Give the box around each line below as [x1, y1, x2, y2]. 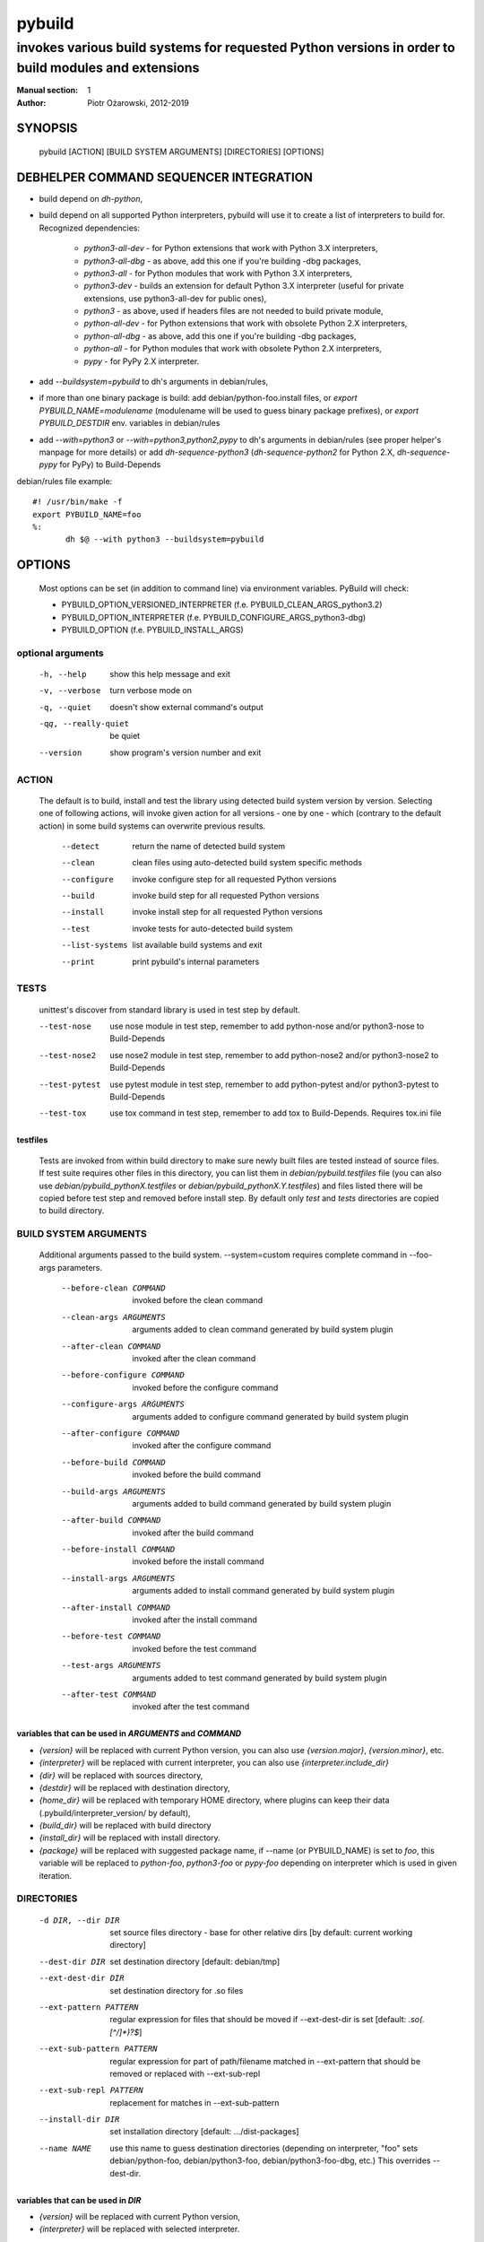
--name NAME [39, 2143, 91, 2153]
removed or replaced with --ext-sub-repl [109, 2068, 261, 2079]
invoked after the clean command [132, 1352, 256, 1363]
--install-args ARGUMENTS [61, 1573, 176, 1583]
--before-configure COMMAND [61, 1370, 186, 1380]
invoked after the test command [132, 1701, 250, 1712]
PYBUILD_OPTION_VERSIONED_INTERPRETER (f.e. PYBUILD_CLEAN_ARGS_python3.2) [61, 599, 383, 610]
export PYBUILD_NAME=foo [32, 509, 142, 519]
